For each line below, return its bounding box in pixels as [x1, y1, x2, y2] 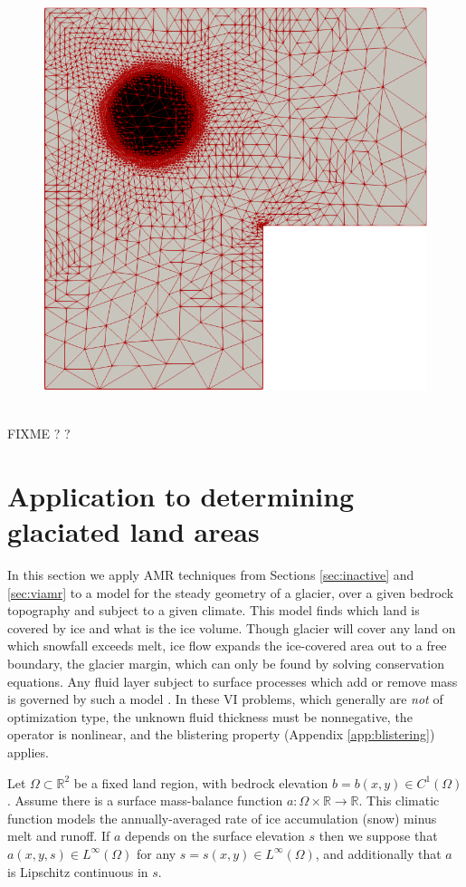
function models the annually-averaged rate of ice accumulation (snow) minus [7, 808, 437, 827]
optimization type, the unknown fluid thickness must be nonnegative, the [7, 707, 413, 726]
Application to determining [7, 477, 355, 514]
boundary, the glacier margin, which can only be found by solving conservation [7, 654, 444, 673]
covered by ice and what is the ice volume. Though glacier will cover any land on [7, 618, 456, 637]
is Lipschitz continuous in [7, 862, 148, 881]
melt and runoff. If [7, 826, 110, 845]
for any [136, 844, 176, 863]
